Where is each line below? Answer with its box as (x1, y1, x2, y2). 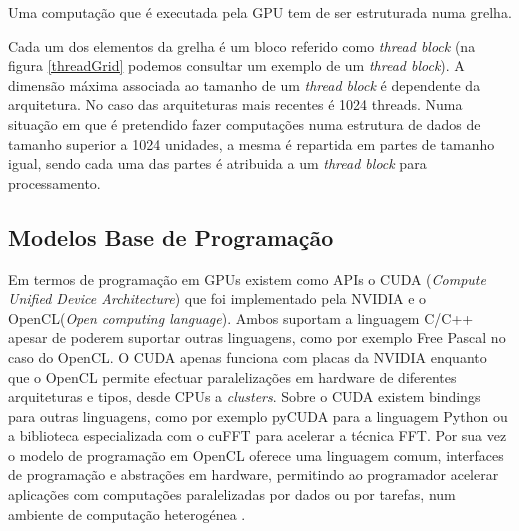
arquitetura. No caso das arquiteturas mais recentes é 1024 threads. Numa (8, 94, 463, 115)
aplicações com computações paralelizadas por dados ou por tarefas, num (8, 484, 456, 505)
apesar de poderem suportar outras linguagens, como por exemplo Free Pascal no (8, 327, 506, 348)
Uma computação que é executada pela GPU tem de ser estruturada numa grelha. (8, 2, 512, 22)
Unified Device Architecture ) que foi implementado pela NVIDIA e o (8, 288, 427, 309)
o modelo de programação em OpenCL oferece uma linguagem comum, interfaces (8, 444, 504, 465)
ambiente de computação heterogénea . (8, 503, 246, 524)
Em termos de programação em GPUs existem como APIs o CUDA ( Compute (8, 268, 486, 289)
